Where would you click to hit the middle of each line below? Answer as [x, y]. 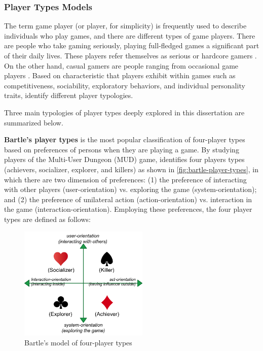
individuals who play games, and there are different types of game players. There [130, 35]
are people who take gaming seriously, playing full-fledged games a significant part [132, 45]
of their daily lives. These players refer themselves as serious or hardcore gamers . [130, 55]
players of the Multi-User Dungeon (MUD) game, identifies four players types [124, 159]
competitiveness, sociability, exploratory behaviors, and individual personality [125, 85]
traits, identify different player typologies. [69, 95]
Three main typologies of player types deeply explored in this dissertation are [124, 112]
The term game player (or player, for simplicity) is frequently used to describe [125, 26]
